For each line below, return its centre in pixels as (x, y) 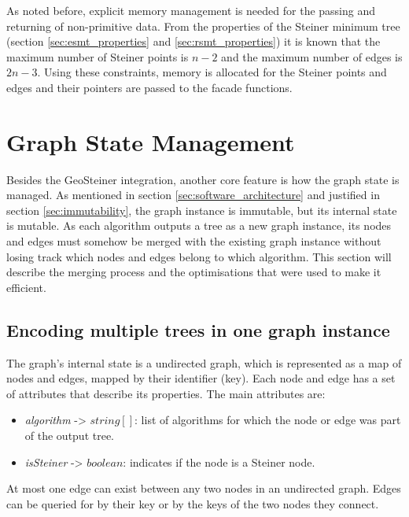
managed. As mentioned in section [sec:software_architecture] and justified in (193, 195)
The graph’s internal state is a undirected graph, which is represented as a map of (204, 362)
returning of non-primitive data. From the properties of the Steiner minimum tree (203, 26)
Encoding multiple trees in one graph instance (198, 329)
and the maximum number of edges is (312, 56)
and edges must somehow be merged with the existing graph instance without (194, 241)
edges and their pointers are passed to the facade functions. (149, 87)
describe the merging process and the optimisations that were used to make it (194, 272)
